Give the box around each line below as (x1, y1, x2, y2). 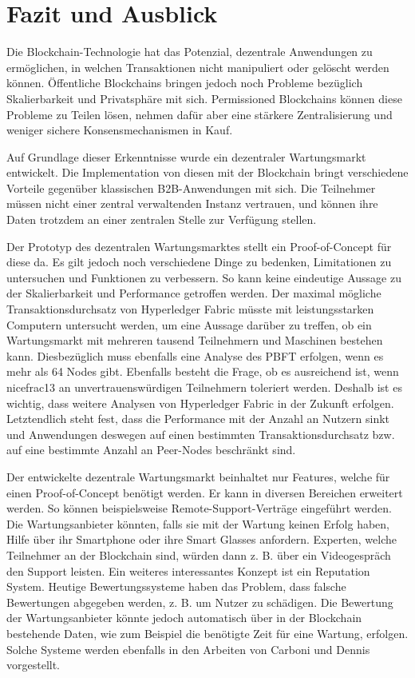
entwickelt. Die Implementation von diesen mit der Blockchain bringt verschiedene (6, 164, 409, 181)
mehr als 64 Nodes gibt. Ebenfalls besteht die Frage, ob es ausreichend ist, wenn (6, 363, 399, 380)
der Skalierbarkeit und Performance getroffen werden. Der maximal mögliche (6, 285, 381, 301)
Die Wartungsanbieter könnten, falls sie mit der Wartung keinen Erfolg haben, (6, 515, 389, 532)
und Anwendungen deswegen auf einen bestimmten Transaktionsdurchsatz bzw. (6, 425, 395, 442)
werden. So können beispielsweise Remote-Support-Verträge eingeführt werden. (6, 500, 392, 516)
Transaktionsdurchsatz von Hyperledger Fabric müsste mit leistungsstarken (6, 301, 374, 317)
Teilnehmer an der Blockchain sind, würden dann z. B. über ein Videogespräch (6, 546, 391, 563)
